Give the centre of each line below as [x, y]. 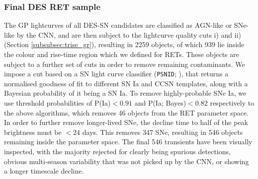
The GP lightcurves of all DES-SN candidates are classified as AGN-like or [118, 25]
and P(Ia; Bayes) [160, 103]
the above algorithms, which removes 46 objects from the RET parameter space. [126, 112]
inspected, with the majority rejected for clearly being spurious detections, [117, 151]
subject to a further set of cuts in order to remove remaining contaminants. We [125, 64]
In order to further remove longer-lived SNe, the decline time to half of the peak [126, 122]
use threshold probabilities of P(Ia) [57, 103]
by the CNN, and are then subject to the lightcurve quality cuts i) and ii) [129, 34]
